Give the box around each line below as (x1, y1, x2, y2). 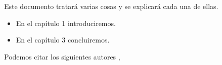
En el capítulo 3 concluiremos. (16, 34, 110, 45)
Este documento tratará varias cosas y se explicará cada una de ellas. (4, 1, 218, 11)
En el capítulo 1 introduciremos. (16, 17, 116, 28)
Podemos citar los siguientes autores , (4, 51, 120, 61)
